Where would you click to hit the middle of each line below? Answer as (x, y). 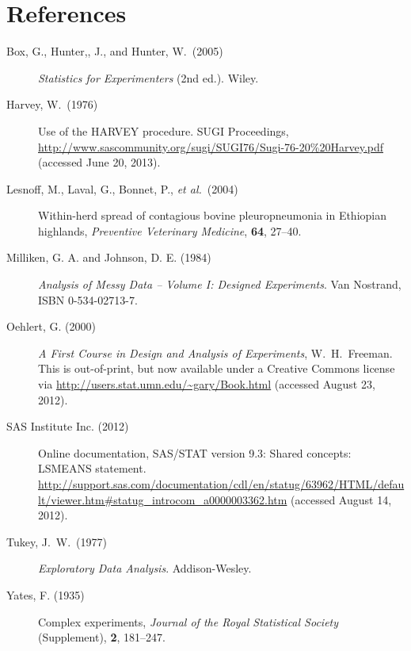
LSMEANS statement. (92, 468)
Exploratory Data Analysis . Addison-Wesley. (145, 568)
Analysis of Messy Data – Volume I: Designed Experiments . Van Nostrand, (220, 284)
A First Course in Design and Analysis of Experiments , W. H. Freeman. (215, 352)
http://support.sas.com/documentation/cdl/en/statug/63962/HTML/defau (221, 484)
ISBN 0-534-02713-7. (88, 299)
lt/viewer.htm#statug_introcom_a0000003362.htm (163, 499)
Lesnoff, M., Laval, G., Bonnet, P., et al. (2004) (122, 188)
